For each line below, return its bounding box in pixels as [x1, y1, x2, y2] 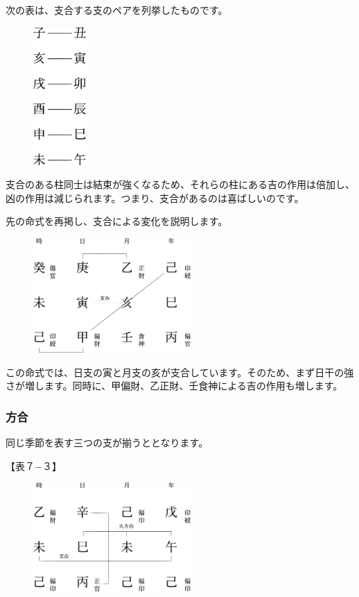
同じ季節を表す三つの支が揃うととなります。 [6, 435, 209, 450]
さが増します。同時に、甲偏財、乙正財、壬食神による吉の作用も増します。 [6, 378, 343, 393]
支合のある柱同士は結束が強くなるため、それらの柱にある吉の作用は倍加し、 [6, 177, 355, 192]
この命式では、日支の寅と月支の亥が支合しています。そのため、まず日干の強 [6, 364, 354, 379]
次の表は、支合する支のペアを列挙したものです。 [6, 3, 228, 17]
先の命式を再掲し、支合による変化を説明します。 [6, 214, 228, 228]
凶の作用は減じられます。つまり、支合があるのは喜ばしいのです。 [6, 190, 304, 205]
